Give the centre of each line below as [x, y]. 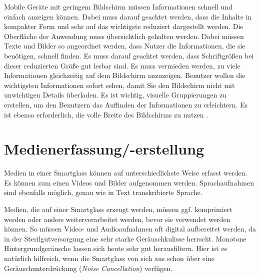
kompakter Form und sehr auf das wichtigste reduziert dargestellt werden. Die [124, 26]
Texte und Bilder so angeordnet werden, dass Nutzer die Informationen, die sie [125, 46]
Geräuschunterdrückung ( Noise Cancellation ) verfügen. [88, 268]
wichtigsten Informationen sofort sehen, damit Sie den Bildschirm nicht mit [119, 85]
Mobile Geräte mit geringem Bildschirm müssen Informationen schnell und [118, 6]
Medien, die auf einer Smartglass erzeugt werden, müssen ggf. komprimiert [118, 209]
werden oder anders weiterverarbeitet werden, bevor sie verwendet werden [117, 219]
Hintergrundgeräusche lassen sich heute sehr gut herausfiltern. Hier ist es [116, 248]
